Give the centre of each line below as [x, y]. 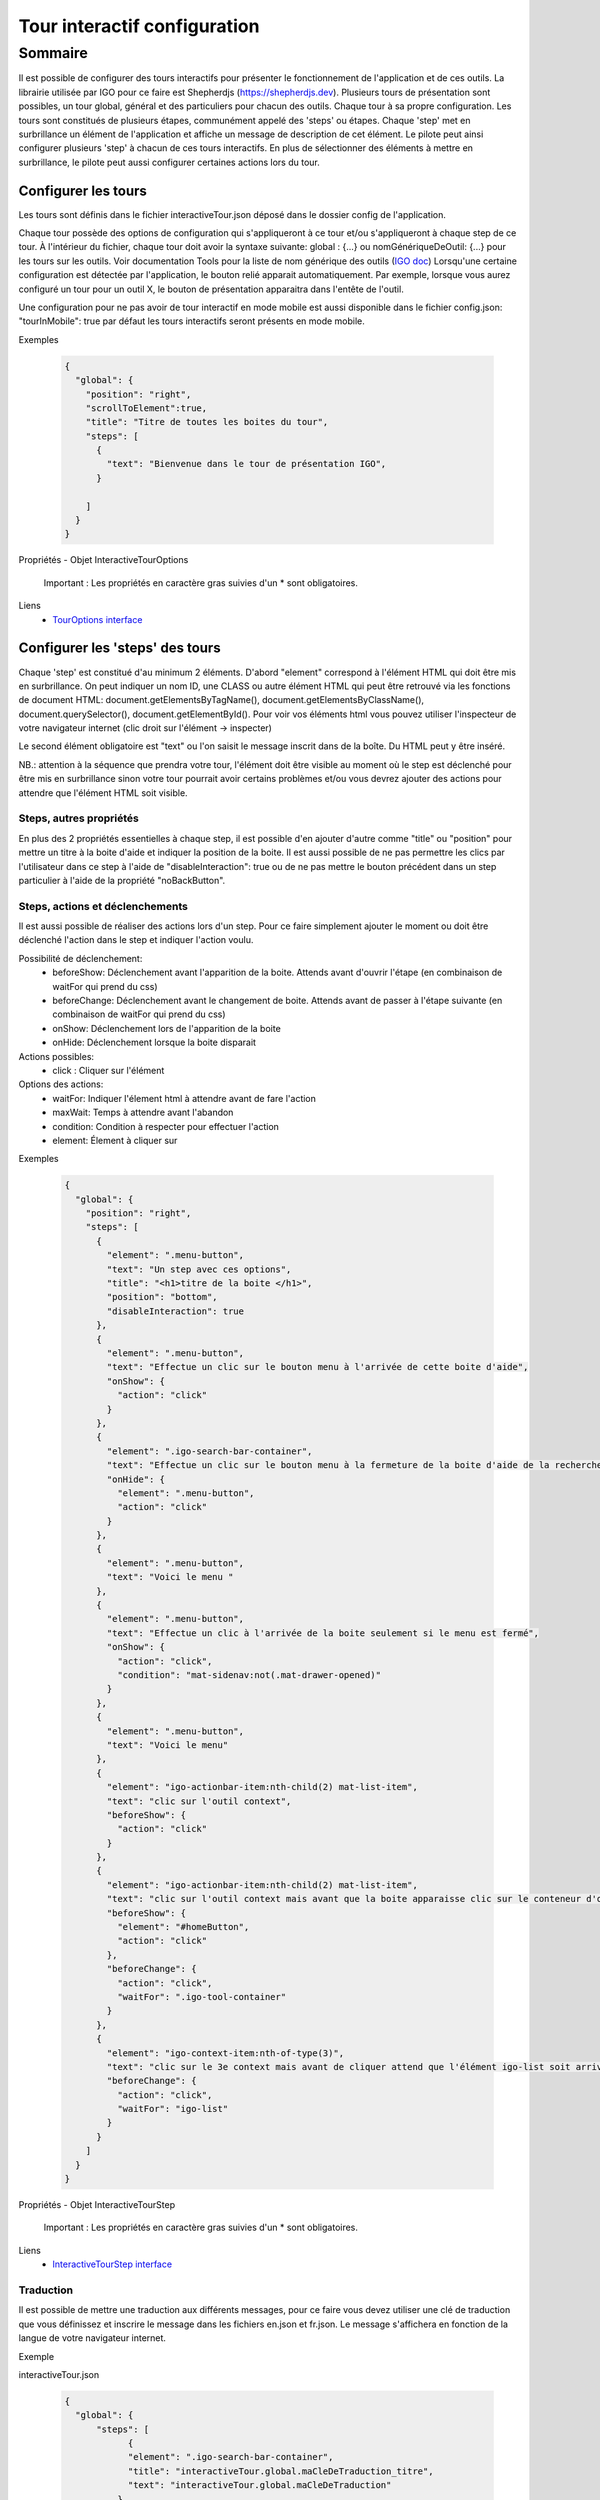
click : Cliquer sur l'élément [108, 1070]
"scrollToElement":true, [146, 408]
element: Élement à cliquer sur [115, 1140]
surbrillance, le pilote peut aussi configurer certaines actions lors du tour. [169, 162]
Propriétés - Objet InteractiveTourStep [97, 2205]
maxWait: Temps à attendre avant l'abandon [143, 1112]
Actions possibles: [56, 1056]
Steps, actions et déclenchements [103, 906]
